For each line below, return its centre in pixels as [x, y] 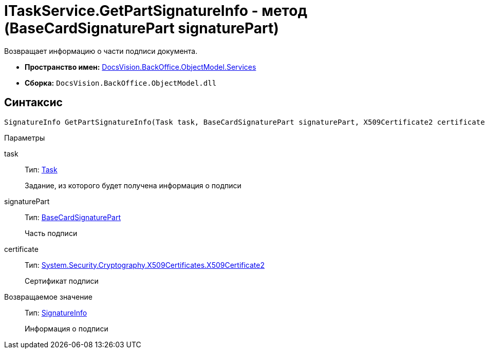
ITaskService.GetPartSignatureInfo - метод [156, 11]
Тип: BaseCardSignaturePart [73, 217]
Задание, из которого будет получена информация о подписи [133, 185]
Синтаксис [33, 103]
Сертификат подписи [62, 281]
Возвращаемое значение [48, 297]
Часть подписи [51, 233]
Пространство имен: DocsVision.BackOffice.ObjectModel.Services [141, 67]
